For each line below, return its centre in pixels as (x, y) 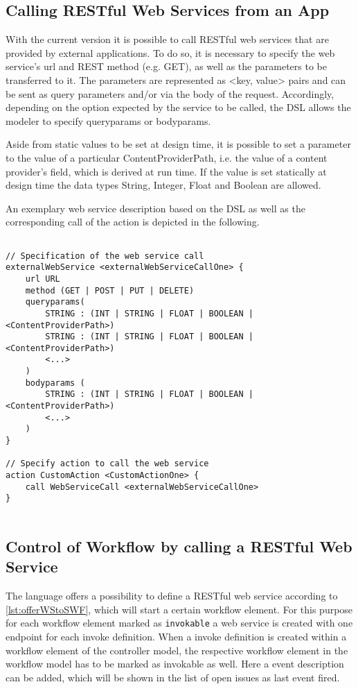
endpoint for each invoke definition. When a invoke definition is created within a (176, 637)
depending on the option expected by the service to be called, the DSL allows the (178, 107)
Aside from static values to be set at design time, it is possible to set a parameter (178, 144)
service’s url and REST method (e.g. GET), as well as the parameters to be (166, 66)
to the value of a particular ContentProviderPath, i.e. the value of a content (167, 157)
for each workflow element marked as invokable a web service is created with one (179, 623)
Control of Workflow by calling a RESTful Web (179, 546)
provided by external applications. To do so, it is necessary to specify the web (170, 52)
